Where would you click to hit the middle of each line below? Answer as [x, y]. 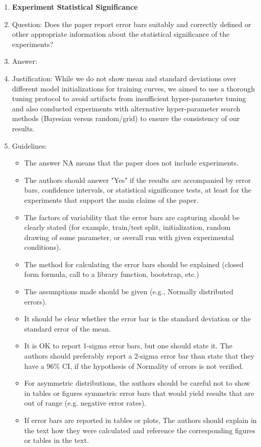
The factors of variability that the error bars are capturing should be [132, 217]
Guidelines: [29, 145]
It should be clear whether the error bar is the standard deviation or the [138, 319]
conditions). [43, 247]
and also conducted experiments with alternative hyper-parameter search [126, 108]
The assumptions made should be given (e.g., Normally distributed [129, 291]
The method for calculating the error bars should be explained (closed [134, 264]
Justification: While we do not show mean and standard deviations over [124, 78]
